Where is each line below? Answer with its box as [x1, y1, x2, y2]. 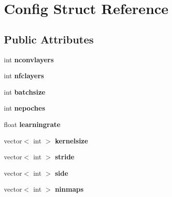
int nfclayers [4, 70, 44, 81]
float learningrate [4, 119, 61, 129]
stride [55, 152, 75, 162]
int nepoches [4, 103, 46, 113]
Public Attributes [4, 31, 94, 46]
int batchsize [4, 86, 46, 97]
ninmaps [55, 184, 84, 194]
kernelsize [55, 135, 88, 145]
